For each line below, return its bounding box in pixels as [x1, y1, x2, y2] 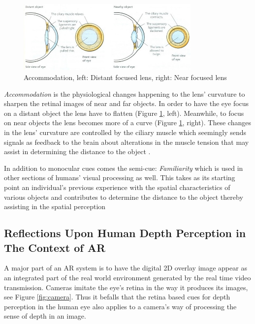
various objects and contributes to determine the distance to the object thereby [4, 191, 243, 202]
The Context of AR [4, 240, 106, 255]
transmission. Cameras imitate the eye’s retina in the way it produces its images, [4, 282, 248, 292]
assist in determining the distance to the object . [4, 146, 151, 157]
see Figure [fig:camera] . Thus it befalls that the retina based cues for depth [4, 292, 230, 302]
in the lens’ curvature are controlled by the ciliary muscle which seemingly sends [4, 127, 247, 137]
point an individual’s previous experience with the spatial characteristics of [4, 182, 230, 192]
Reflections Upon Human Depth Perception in [4, 225, 246, 241]
